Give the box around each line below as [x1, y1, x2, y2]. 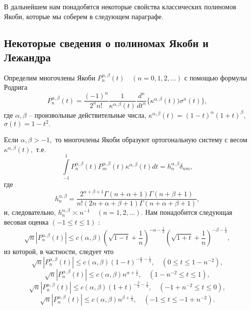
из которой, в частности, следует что [4, 246, 114, 257]
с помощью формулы [184, 72, 247, 82]
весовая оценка [4, 217, 49, 227]
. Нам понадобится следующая [141, 207, 232, 217]
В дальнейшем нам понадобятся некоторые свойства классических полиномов [4, 1, 236, 11]
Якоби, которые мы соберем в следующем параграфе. [4, 11, 164, 21]
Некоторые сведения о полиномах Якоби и [4, 35, 209, 50]
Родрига [4, 82, 27, 92]
